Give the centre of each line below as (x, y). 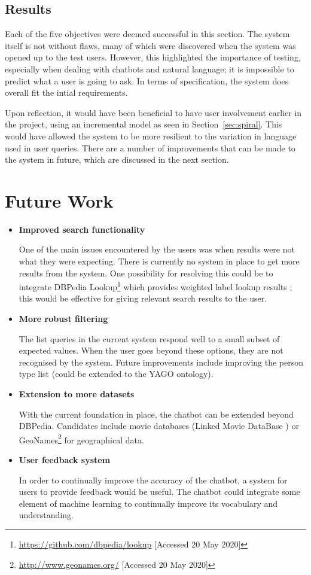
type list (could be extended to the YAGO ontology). (116, 374)
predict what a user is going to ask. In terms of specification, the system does (147, 80)
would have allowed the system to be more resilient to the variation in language (151, 136)
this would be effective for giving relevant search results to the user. (143, 298)
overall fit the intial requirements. (66, 92)
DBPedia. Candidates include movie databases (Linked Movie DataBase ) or (159, 426)
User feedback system (65, 460)
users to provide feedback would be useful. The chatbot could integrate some (159, 492)
